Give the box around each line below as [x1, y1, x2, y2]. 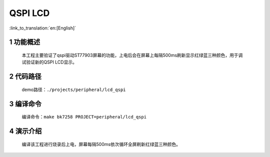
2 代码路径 [9, 72, 42, 81]
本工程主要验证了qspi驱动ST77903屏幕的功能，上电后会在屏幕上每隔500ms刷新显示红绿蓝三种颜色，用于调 [21, 52, 243, 58]
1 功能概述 [9, 38, 40, 46]
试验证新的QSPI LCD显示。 [21, 59, 77, 65]
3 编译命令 [9, 99, 42, 108]
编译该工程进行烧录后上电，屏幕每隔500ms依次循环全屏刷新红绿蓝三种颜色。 [21, 141, 181, 147]
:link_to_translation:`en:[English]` [9, 25, 76, 31]
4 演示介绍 [9, 126, 42, 135]
